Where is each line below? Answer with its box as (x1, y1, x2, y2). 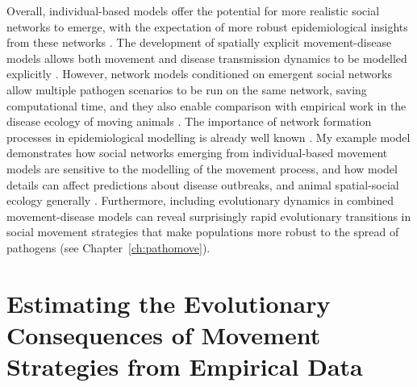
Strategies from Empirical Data (6, 350, 363, 383)
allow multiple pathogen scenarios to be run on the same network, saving (6, 81, 367, 98)
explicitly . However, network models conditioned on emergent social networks (6, 65, 392, 82)
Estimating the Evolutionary (6, 286, 331, 319)
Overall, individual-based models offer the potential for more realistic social (6, 2, 380, 19)
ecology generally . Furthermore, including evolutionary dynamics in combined (6, 192, 394, 209)
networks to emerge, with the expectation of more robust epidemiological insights (6, 18, 408, 35)
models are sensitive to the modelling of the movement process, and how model (6, 160, 398, 177)
